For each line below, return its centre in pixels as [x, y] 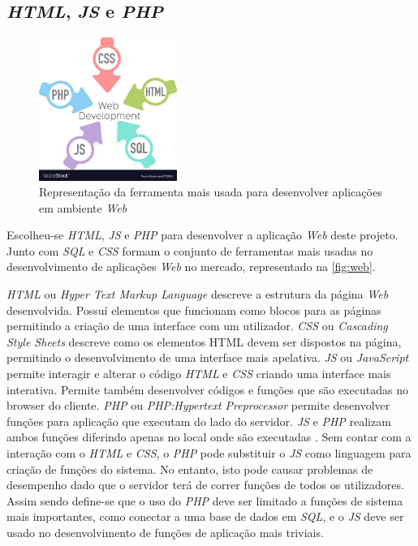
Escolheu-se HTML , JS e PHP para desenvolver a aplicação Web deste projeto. [203, 235]
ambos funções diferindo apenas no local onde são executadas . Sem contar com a [209, 437]
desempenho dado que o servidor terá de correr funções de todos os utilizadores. [205, 485]
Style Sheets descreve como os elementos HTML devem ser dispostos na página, [204, 341]
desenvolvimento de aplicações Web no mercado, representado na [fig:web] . [191, 267]
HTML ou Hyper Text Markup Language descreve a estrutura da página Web [198, 294]
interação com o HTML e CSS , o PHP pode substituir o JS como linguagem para [209, 453]
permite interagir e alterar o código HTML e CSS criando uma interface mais [199, 374]
